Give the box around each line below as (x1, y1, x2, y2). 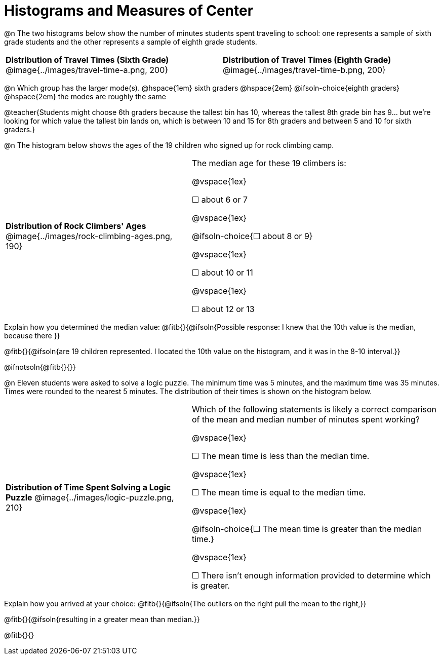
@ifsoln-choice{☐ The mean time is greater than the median (191, 523, 422, 534)
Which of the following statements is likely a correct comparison (191, 404, 436, 414)
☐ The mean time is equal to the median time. (191, 487, 366, 497)
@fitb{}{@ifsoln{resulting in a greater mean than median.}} (4, 614, 200, 624)
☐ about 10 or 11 (191, 267, 253, 278)
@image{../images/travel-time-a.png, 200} (6, 64, 169, 75)
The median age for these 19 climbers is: (191, 158, 346, 168)
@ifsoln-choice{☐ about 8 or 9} (191, 230, 313, 241)
